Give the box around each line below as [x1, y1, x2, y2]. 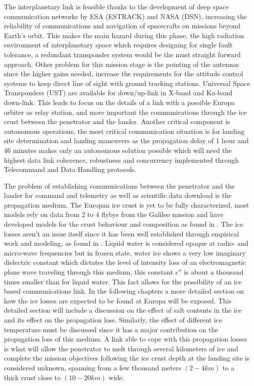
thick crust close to [4, 372, 61, 382]
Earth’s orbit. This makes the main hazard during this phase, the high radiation [4, 30, 244, 40]
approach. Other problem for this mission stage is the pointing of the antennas [4, 59, 239, 69]
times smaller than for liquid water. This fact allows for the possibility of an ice [4, 276, 242, 286]
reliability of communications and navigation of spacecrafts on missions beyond [4, 21, 240, 31]
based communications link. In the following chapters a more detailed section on [4, 286, 244, 296]
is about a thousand [184, 267, 244, 277]
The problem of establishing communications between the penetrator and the [4, 180, 235, 191]
